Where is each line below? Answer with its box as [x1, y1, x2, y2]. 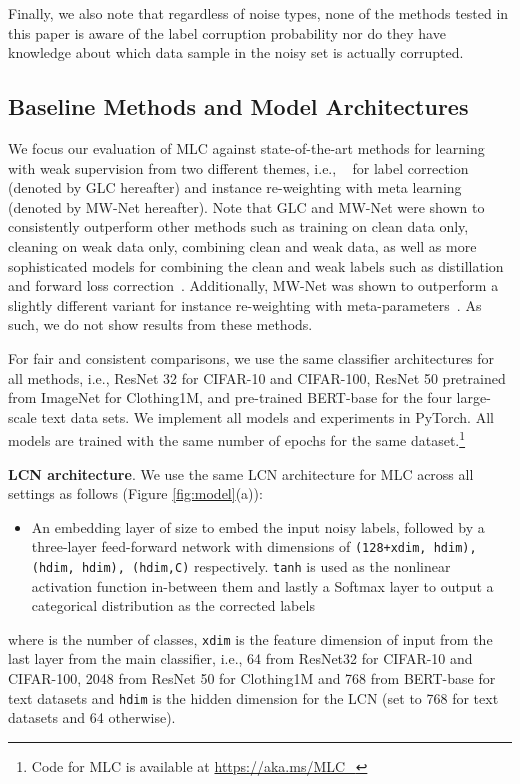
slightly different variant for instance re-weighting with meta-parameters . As [8, 294, 482, 315]
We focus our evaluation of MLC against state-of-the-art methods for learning [8, 137, 485, 158]
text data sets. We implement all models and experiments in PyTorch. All [41, 406, 494, 427]
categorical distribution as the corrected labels [31, 595, 315, 616]
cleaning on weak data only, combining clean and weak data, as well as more [8, 235, 477, 256]
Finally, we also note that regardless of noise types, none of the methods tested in [8, 3, 509, 23]
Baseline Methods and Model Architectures [8, 91, 469, 122]
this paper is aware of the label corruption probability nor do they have [8, 22, 446, 43]
